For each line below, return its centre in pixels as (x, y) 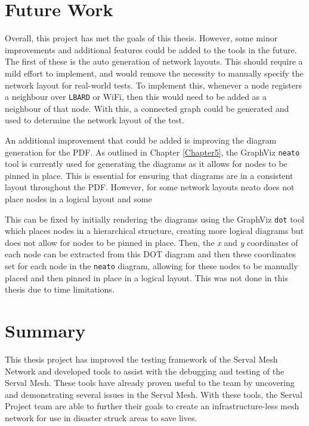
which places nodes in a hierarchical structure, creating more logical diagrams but (154, 231)
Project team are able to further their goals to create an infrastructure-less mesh (152, 406)
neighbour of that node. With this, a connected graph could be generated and (147, 108)
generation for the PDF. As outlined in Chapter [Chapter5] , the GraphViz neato (152, 152)
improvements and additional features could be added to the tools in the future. (151, 49)
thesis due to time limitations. (60, 289)
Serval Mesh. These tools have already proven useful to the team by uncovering (150, 383)
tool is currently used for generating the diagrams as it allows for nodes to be (146, 164)
